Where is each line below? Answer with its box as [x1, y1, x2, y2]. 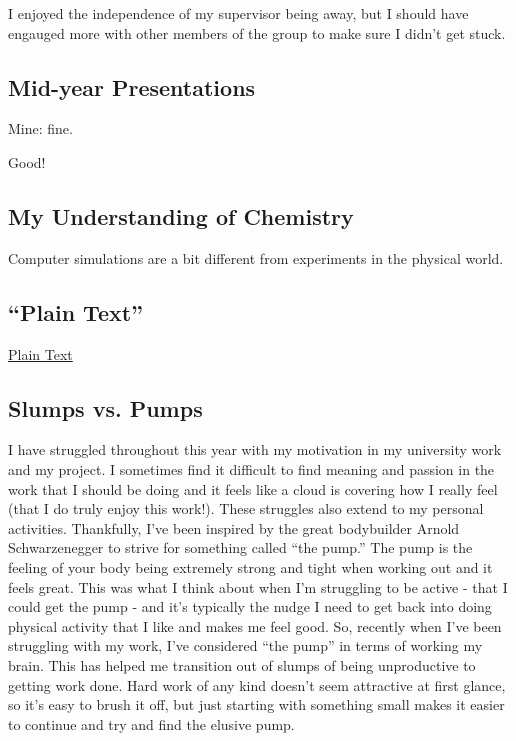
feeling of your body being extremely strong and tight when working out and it [8, 556, 493, 577]
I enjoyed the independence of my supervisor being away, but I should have [8, 3, 469, 23]
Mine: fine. [8, 118, 73, 139]
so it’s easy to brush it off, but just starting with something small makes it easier [8, 694, 505, 715]
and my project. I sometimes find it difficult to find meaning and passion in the [8, 458, 495, 479]
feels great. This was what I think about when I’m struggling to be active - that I [8, 576, 508, 597]
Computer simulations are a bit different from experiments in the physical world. [8, 247, 504, 268]
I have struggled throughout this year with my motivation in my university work [8, 439, 502, 460]
